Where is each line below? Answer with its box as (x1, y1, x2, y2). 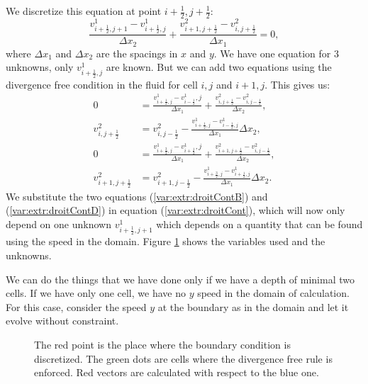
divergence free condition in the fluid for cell (6, 77, 198, 91)
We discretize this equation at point (6, 4, 162, 18)
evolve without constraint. (6, 313, 119, 328)
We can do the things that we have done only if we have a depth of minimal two (6, 271, 355, 286)
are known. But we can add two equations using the (106, 60, 332, 74)
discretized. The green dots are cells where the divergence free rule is (34, 351, 333, 366)
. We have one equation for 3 (213, 45, 339, 60)
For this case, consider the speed (6, 299, 147, 314)
